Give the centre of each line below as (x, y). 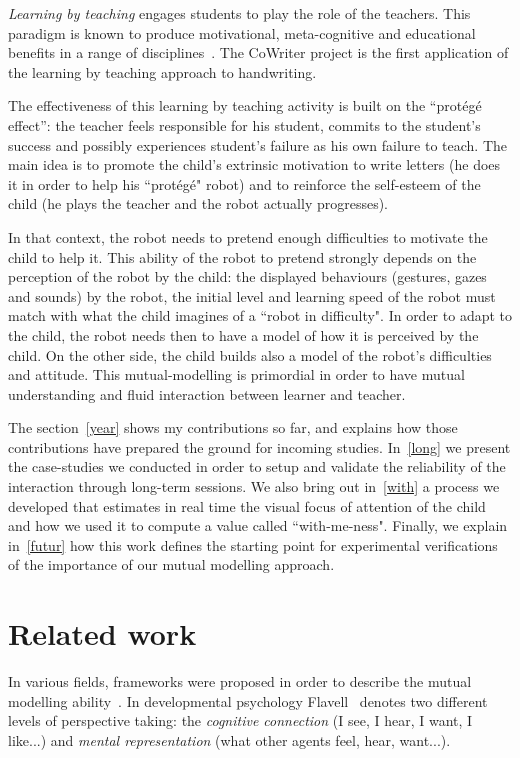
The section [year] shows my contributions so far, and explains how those (233, 427)
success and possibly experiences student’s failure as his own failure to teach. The (258, 144)
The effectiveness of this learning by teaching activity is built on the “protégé (245, 105)
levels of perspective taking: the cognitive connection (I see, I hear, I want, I (240, 720)
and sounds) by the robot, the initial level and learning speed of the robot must (252, 295)
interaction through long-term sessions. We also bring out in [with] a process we (254, 486)
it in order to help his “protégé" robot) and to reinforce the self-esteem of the (244, 183)
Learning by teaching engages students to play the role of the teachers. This (239, 13)
